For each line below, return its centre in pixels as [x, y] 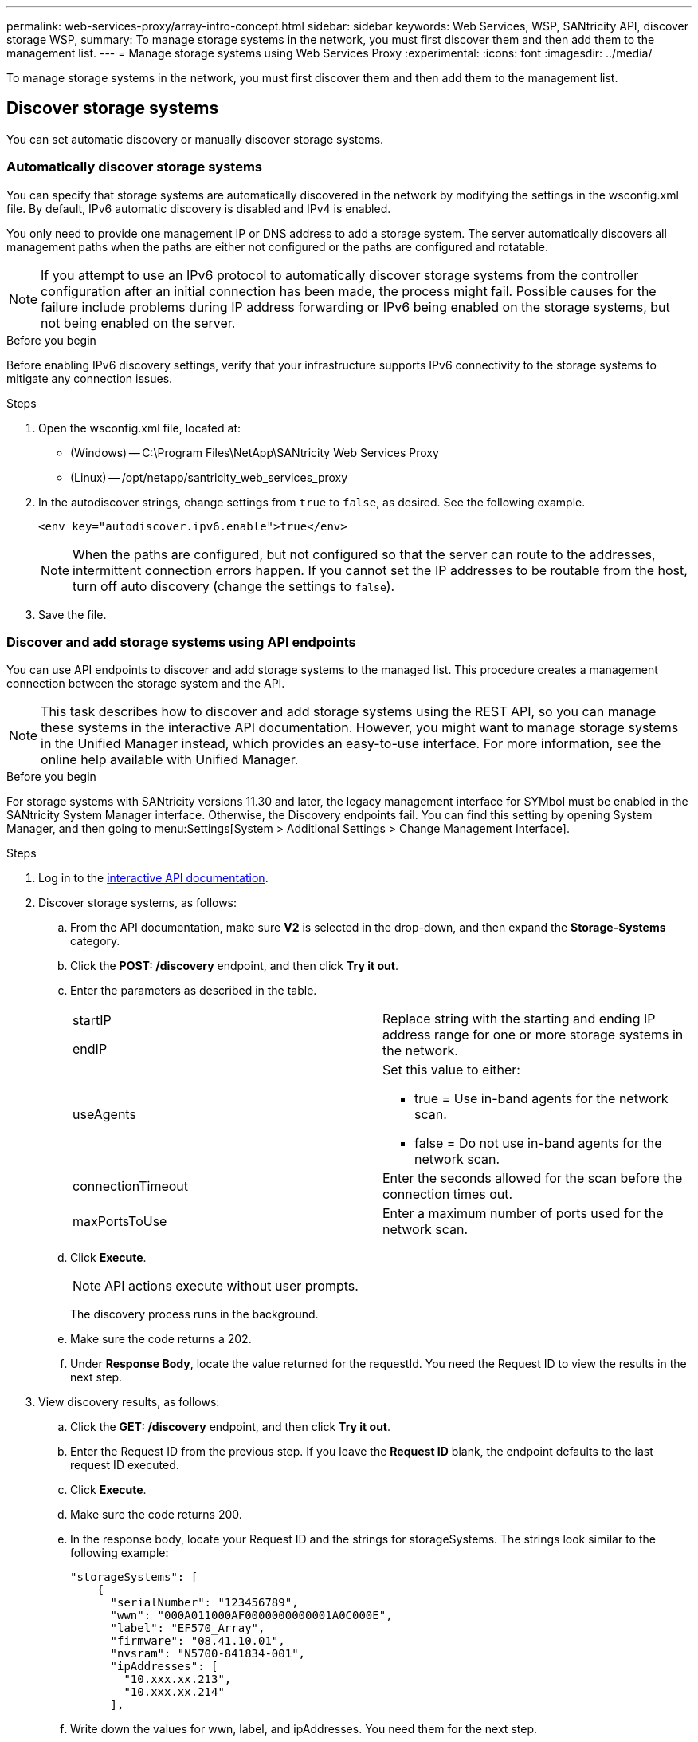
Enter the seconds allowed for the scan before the [533, 1178]
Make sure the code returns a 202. [161, 1339]
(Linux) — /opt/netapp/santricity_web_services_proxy [209, 477]
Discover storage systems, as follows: [138, 903]
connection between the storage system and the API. [146, 684]
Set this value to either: [451, 1070]
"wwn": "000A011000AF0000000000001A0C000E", [251, 1616]
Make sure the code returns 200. [156, 1515]
